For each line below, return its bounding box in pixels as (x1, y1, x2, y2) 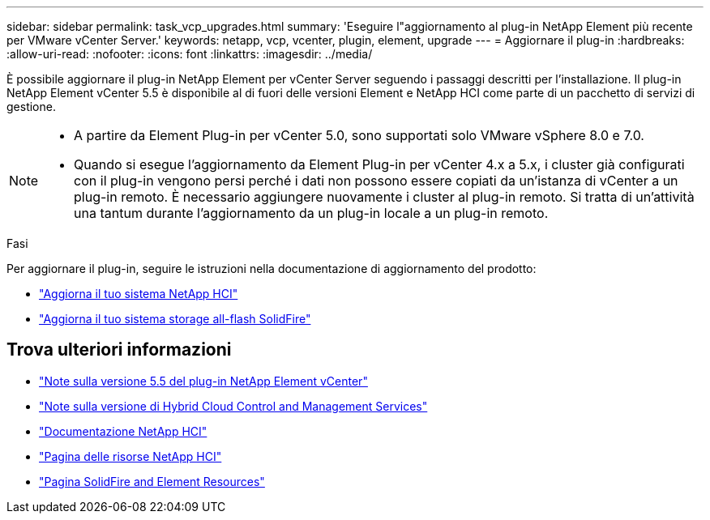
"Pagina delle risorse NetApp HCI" (39, 449, 222, 463)
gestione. (6, 100, 56, 113)
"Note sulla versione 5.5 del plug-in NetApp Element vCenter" (39, 373, 368, 388)
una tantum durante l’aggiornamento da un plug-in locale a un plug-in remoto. (74, 205, 549, 221)
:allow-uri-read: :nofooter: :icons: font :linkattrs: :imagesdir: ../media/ (6, 47, 373, 61)
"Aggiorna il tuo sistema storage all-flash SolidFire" (39, 312, 311, 326)
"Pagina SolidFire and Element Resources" (39, 474, 265, 488)
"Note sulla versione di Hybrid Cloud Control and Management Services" (39, 399, 428, 413)
